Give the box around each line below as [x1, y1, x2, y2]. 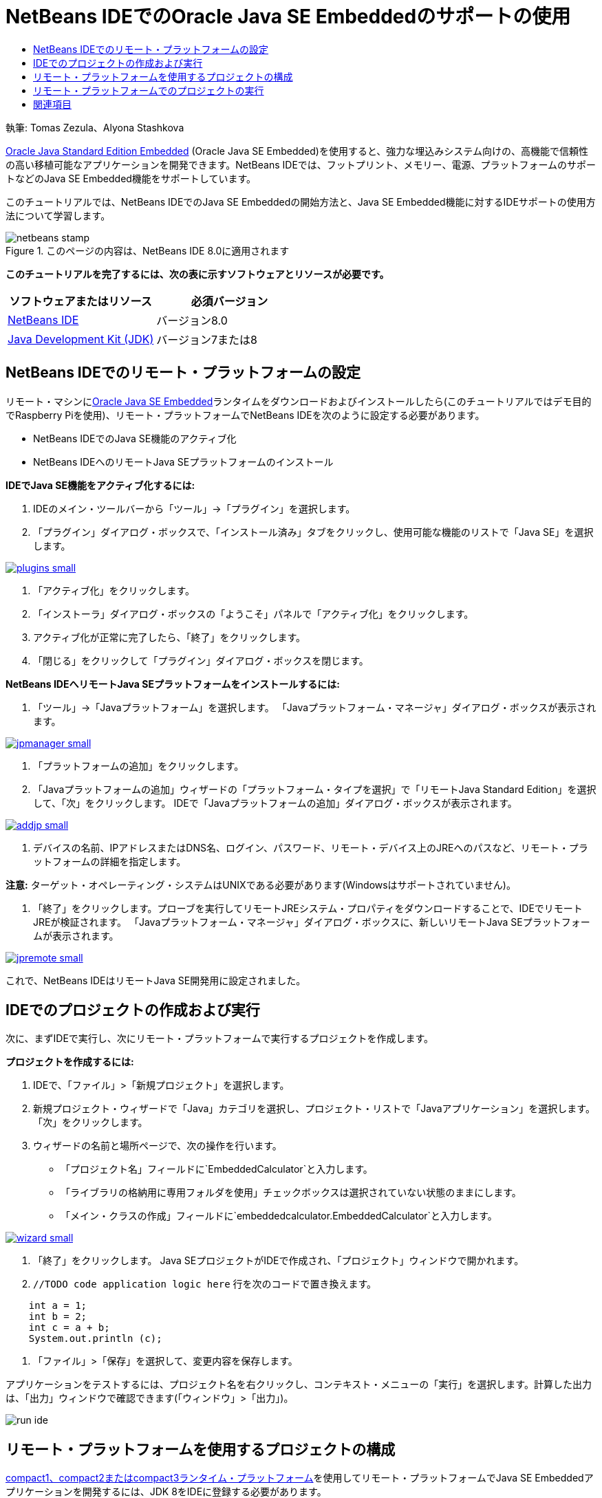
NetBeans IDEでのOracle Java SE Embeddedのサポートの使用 [6, 5, 571, 28]
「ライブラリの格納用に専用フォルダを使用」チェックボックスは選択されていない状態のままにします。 [61, 1186, 522, 1199]
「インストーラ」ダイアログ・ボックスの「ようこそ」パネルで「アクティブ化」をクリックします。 [33, 607, 474, 620]
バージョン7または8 [156, 332, 257, 347]
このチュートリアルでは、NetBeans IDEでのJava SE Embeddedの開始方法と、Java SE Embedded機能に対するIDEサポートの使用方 [6, 195, 596, 208]
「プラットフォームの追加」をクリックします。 [33, 759, 244, 772]
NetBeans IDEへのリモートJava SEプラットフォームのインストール [33, 455, 334, 468]
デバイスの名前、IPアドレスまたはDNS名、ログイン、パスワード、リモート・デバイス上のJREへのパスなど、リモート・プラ [33, 841, 588, 854]
